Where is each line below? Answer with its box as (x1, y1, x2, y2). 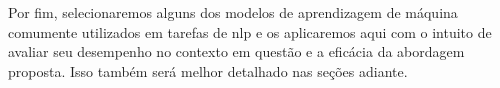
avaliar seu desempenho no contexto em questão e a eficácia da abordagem (8, 41, 465, 62)
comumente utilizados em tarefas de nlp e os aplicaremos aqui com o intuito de (8, 21, 492, 42)
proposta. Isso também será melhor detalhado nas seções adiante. (8, 60, 408, 81)
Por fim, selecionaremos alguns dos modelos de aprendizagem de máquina (8, 2, 458, 22)
